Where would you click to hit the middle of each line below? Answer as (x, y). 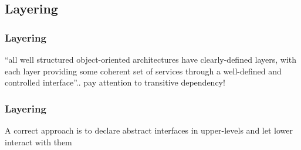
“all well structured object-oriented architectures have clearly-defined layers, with (151, 59)
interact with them (38, 142)
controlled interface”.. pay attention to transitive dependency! (115, 82)
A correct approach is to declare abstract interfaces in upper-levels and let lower (149, 130)
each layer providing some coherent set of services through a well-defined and (143, 71)
